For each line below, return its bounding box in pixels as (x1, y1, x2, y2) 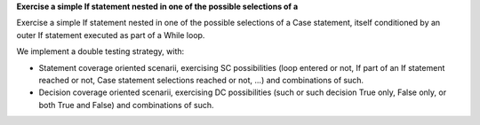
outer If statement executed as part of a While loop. (16, 29, 205, 40)
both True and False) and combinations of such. (38, 99, 214, 110)
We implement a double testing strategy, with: (16, 46, 185, 57)
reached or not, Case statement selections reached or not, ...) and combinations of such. (38, 74, 364, 85)
